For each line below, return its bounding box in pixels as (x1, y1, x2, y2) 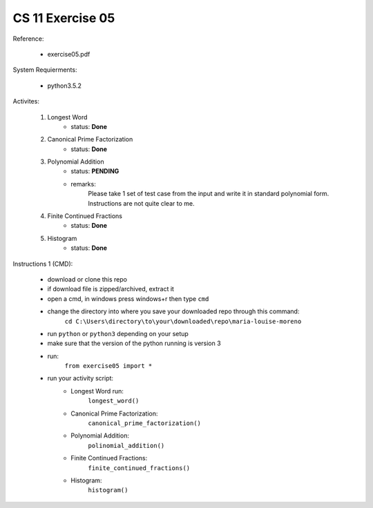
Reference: (12, 35, 44, 43)
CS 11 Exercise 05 (12, 10, 115, 26)
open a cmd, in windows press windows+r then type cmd (47, 294, 209, 303)
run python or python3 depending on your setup (47, 329, 189, 338)
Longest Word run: (70, 387, 124, 395)
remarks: (70, 179, 96, 188)
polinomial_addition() (88, 442, 165, 449)
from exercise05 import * (64, 362, 153, 370)
